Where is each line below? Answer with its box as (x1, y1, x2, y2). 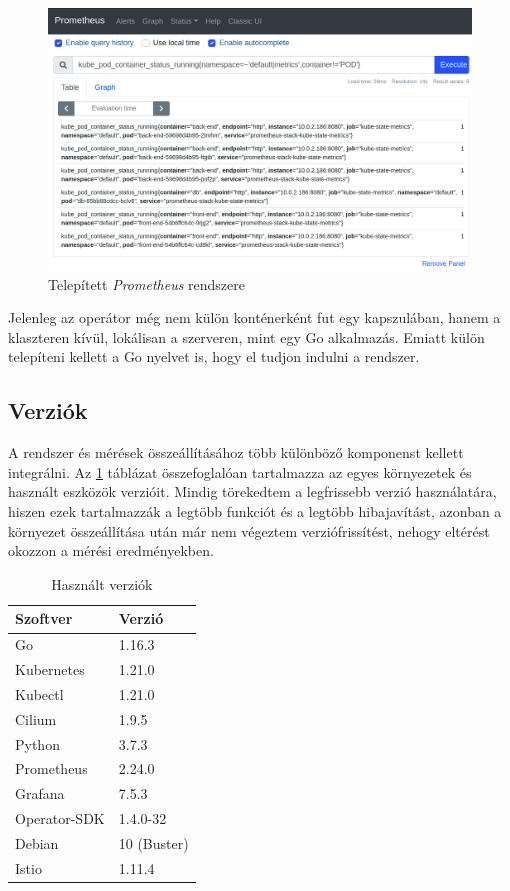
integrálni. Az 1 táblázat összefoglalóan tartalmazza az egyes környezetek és (8, 461, 472, 482)
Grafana (15, 783, 65, 804)
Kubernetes (15, 659, 85, 680)
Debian (15, 833, 59, 854)
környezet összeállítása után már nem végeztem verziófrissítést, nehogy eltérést (8, 520, 490, 541)
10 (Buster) (118, 833, 189, 854)
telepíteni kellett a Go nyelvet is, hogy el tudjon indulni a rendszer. (8, 346, 420, 367)
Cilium (15, 708, 57, 729)
